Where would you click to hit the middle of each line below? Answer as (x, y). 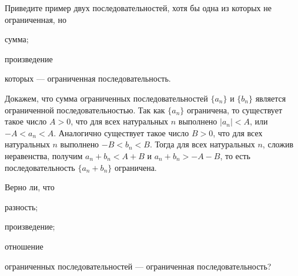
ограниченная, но (36, 19)
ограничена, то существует (235, 110)
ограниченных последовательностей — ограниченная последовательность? (138, 266)
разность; (21, 206)
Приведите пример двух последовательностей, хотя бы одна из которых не (138, 8)
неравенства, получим (44, 155)
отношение (24, 246)
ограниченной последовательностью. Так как (85, 110)
